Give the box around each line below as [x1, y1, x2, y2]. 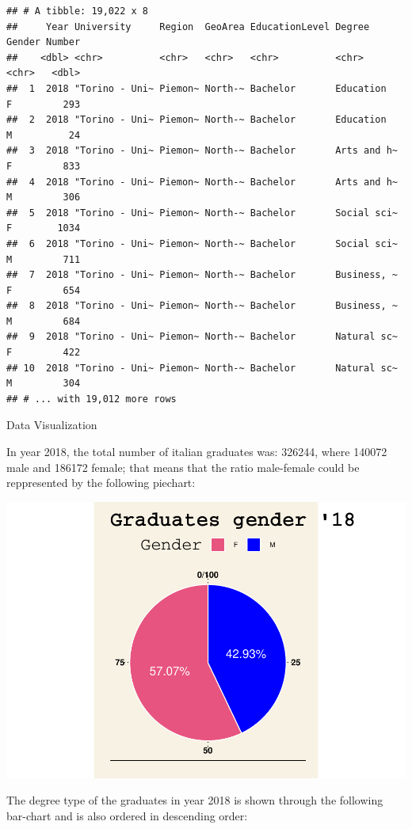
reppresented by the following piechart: [6, 474, 196, 491]
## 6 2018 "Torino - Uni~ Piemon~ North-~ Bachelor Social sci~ [6, 238, 398, 249]
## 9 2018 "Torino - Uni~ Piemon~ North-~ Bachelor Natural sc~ [6, 331, 398, 343]
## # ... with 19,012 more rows [6, 393, 177, 405]
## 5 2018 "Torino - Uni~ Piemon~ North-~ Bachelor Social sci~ [6, 207, 398, 219]
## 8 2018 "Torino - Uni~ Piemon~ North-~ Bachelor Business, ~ [6, 300, 398, 312]
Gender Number [6, 36, 81, 48]
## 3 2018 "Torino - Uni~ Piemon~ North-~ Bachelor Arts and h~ [6, 145, 398, 157]
